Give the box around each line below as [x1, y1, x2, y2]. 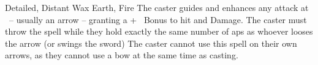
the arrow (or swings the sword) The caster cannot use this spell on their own [5, 36, 297, 49]
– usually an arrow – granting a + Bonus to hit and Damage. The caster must [9, 13, 307, 26]
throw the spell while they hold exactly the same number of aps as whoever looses [5, 25, 313, 38]
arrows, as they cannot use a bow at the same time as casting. [5, 49, 238, 61]
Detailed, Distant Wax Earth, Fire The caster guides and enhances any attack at [5, 1, 309, 13]
